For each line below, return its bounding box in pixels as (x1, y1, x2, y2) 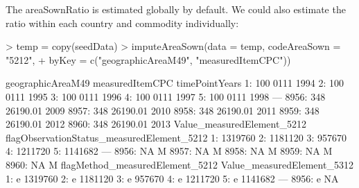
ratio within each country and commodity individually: (6, 15, 239, 30)
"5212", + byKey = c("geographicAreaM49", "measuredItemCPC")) (6, 52, 291, 67)
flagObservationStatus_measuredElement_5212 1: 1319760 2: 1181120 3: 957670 (6, 130, 347, 144)
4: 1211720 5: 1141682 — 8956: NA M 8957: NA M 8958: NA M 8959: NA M (6, 144, 333, 158)
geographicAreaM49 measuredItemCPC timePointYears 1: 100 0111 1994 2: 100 (6, 76, 344, 90)
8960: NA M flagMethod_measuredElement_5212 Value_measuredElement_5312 (6, 157, 353, 171)
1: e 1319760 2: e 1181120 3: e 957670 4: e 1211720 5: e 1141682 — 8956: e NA (6, 171, 339, 185)
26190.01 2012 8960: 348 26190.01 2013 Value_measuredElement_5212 (6, 117, 306, 131)
